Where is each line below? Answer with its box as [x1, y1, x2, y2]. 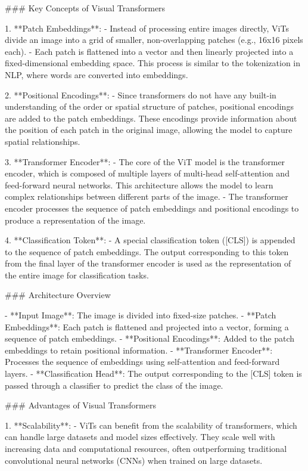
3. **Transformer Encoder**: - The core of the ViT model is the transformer [5, 155, 285, 168]
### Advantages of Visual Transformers [5, 399, 156, 411]
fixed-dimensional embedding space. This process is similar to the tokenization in [5, 57, 301, 69]
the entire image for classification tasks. [5, 268, 149, 281]
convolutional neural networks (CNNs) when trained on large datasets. [5, 454, 263, 466]
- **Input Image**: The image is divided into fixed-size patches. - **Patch [5, 309, 276, 321]
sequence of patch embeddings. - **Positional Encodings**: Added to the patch [5, 332, 295, 345]
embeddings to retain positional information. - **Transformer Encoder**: [5, 343, 273, 356]
